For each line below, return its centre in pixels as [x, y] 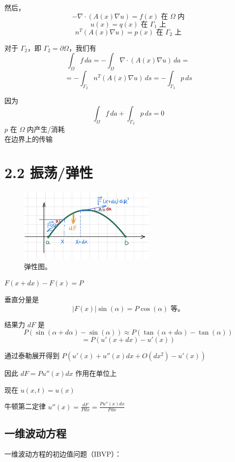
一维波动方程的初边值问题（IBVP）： [63, 453]
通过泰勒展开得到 [32, 355]
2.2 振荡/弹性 [49, 172]
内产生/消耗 [46, 129]
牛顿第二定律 [25, 406]
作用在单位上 [96, 373]
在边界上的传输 [29, 139]
